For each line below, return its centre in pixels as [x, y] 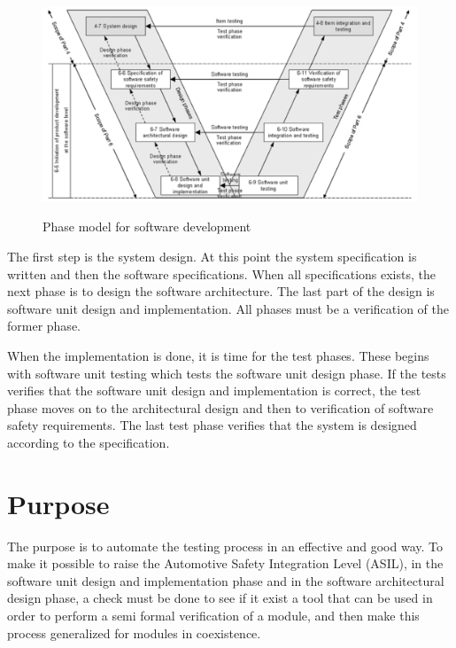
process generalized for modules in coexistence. [134, 632]
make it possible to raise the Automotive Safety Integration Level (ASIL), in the [225, 563]
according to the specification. [89, 442]
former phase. [44, 326]
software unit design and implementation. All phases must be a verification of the [228, 308]
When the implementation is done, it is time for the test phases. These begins [218, 356]
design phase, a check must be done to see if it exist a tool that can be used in [220, 598]
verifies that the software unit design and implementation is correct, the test [214, 390]
